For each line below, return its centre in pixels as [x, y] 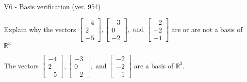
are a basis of [154, 65]
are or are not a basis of [207, 29]
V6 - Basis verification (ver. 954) [52, 6]
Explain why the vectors [40, 29]
